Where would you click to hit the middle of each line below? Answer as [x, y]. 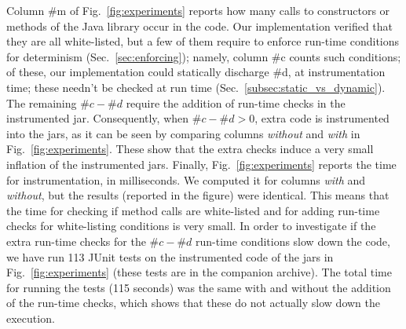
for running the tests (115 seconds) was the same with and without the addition [199, 287]
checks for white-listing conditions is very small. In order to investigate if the [191, 226]
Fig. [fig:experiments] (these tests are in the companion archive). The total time [199, 272]
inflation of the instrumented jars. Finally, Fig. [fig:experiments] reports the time [201, 164]
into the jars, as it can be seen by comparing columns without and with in [183, 133]
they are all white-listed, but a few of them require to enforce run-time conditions [203, 41]
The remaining [42, 102]
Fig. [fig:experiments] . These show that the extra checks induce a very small [190, 149]
